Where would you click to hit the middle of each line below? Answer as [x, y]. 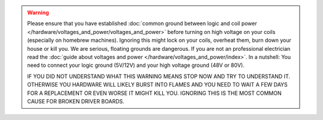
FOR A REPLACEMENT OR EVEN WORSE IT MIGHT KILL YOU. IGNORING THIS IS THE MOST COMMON [154, 93]
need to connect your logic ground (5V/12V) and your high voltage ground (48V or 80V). [136, 65]
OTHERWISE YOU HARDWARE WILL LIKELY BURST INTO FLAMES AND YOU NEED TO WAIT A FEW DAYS [158, 85]
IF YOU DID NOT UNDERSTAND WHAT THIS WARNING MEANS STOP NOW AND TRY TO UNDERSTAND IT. [159, 76]
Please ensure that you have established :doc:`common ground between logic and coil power [142, 23]
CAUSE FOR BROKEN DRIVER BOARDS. [76, 101]
